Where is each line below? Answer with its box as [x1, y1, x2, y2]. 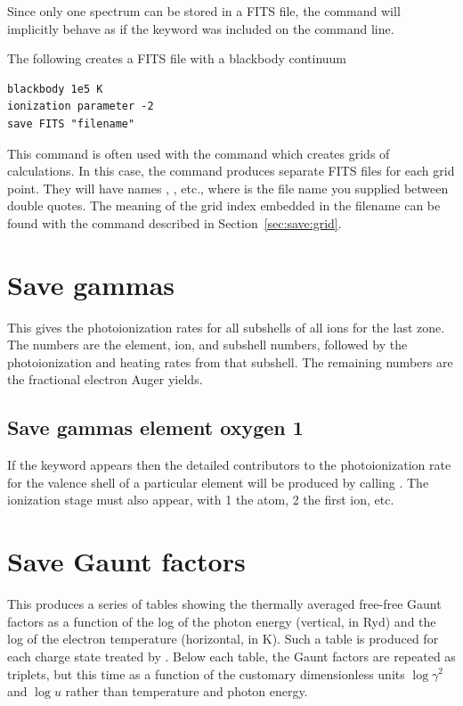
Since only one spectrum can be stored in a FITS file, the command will [7, 2, 401, 20]
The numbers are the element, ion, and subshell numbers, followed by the [7, 335, 408, 354]
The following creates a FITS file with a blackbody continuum [7, 49, 347, 68]
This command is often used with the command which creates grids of [7, 144, 390, 162]
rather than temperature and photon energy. [65, 682, 308, 701]
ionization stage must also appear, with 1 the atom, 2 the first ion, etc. [7, 490, 394, 509]
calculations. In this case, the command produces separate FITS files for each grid [7, 161, 455, 180]
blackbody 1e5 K [7, 82, 103, 95]
